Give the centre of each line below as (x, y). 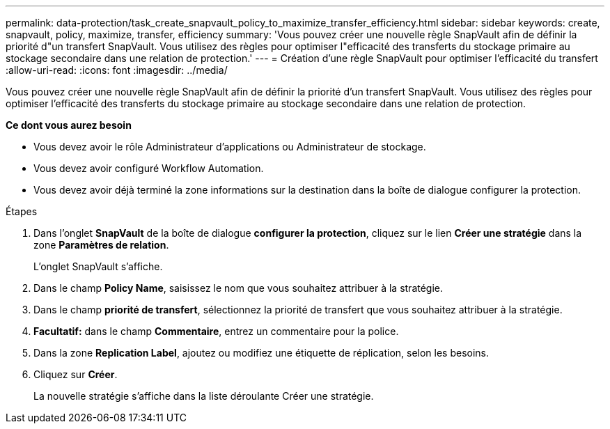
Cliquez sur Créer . (76, 374)
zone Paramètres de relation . (101, 245)
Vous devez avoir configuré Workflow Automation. (149, 168)
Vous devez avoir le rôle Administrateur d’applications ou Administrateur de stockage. (230, 147)
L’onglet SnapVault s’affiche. (98, 266)
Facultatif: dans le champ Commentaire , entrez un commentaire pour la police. (216, 331)
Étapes (22, 211)
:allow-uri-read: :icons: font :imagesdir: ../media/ (117, 70)
